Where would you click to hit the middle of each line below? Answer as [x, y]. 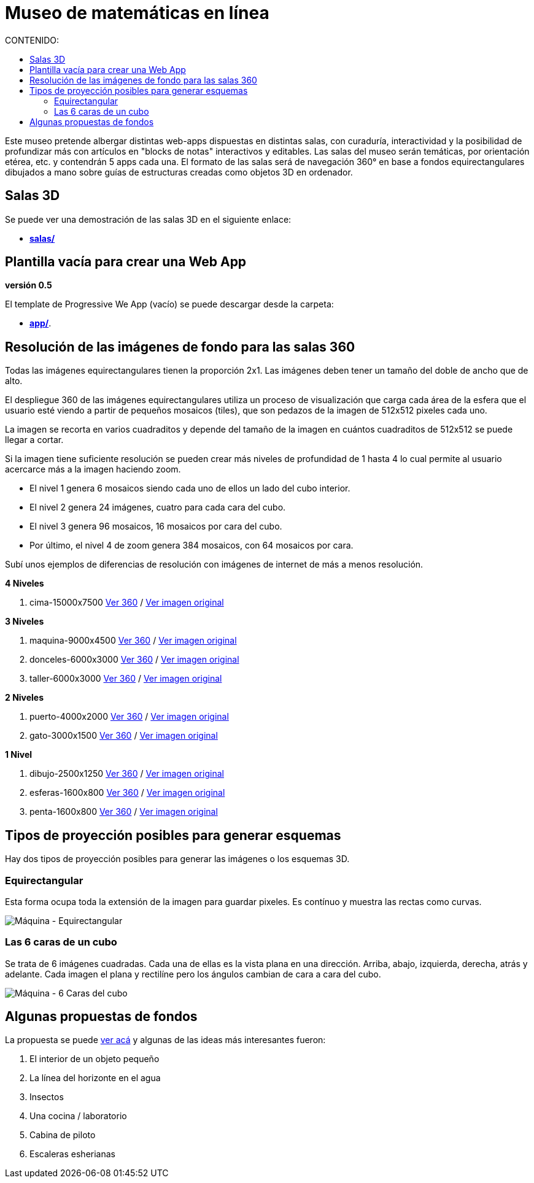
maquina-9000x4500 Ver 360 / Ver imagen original [133, 641]
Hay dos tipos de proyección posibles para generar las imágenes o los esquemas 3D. [177, 859]
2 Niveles [25, 698]
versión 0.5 [29, 285]
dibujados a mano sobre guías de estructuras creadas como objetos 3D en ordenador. [179, 172]
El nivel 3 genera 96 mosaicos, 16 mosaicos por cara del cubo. [156, 526]
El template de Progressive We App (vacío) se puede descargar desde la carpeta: [169, 304]
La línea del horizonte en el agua [95, 1078]
